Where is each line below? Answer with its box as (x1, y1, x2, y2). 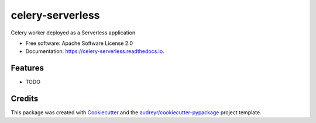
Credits (11, 94, 39, 104)
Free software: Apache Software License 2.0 (25, 40, 133, 47)
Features (11, 63, 44, 73)
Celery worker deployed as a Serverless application (11, 29, 136, 36)
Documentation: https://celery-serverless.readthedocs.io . (25, 48, 164, 55)
